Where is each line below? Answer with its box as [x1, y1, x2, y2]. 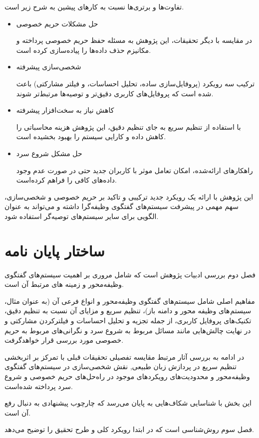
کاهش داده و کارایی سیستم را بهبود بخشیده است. [16, 131, 166, 142]
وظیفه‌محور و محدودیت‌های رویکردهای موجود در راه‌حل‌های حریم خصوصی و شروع [4, 371, 250, 381]
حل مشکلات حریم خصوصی [16, 18, 98, 28]
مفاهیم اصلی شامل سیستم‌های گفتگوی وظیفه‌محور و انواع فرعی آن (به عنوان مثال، [4, 295, 255, 306]
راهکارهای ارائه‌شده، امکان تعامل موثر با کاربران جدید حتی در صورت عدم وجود [16, 165, 253, 175]
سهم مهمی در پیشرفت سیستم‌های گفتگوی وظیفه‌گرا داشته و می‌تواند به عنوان [4, 201, 239, 212]
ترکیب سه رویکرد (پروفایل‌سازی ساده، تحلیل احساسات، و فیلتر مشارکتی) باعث [16, 78, 255, 88]
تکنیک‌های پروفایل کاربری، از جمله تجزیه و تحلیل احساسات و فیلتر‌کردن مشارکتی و [4, 315, 252, 325]
